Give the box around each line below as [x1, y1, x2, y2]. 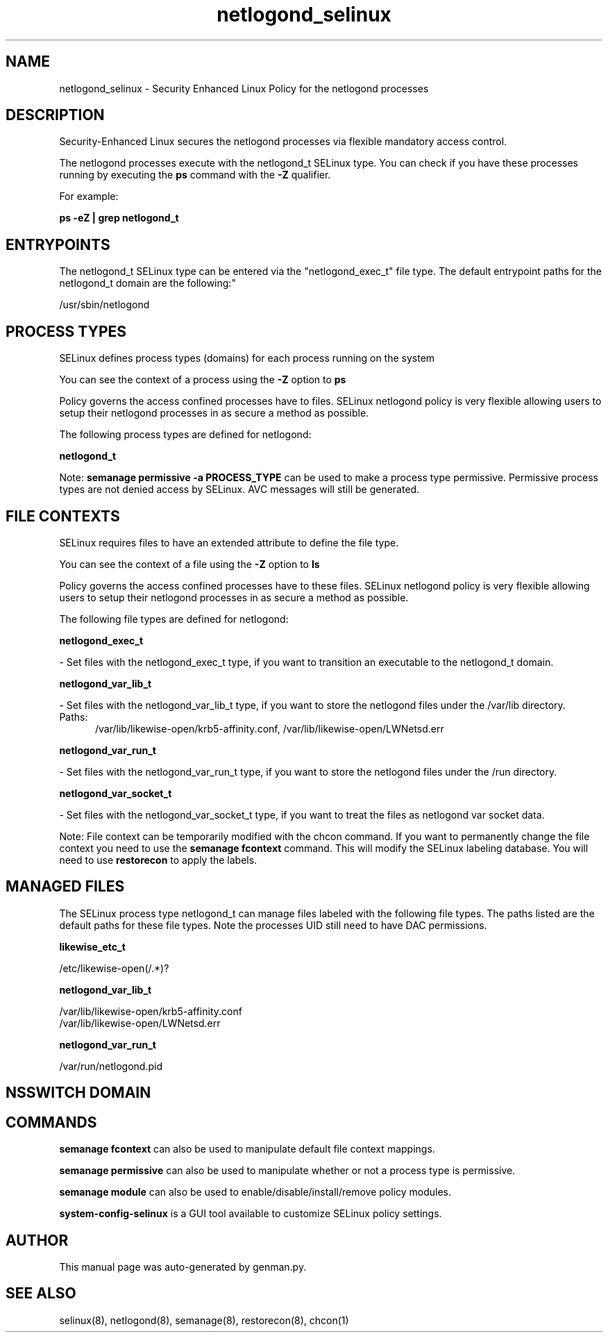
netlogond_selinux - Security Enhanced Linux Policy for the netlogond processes [59, 82, 429, 94]
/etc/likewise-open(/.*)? [59, 962, 169, 974]
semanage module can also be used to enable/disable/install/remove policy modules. [59, 1186, 452, 1198]
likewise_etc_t [59, 940, 126, 953]
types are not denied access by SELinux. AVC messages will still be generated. [59, 483, 420, 496]
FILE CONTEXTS [6, 507, 120, 525]
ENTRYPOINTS [6, 235, 110, 253]
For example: [59, 190, 119, 203]
